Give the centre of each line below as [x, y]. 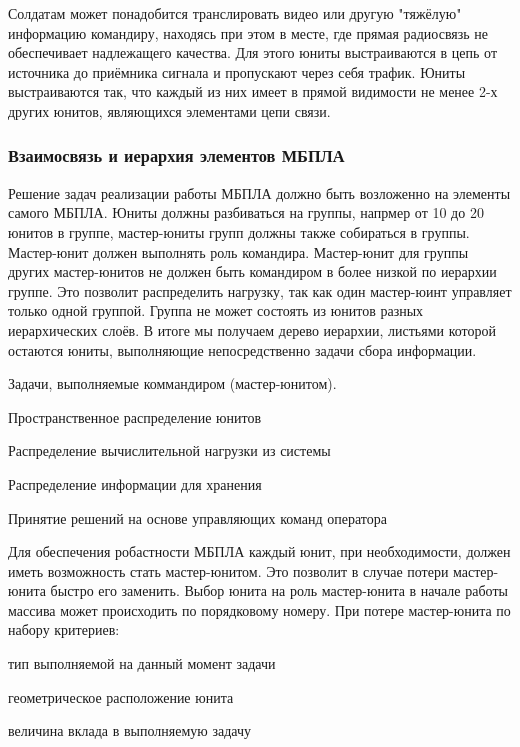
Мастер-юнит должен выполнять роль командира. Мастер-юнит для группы [238, 251]
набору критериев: [64, 629]
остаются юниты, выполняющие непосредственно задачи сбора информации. [242, 349]
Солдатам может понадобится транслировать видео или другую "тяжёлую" [235, 13]
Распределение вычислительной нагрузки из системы [169, 450]
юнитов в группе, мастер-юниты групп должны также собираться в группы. [239, 231]
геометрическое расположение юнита [121, 696]
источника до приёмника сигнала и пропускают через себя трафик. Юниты [237, 71]
